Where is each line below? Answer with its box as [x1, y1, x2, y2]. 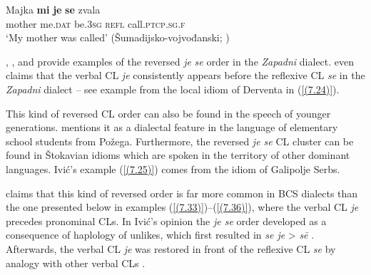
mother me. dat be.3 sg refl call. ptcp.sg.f [6, 16, 185, 31]
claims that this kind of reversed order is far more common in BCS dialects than [6, 185, 358, 200]
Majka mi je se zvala [6, 2, 101, 16]
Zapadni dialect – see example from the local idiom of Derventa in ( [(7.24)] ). [6, 81, 340, 96]
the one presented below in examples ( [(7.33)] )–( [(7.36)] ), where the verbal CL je [6, 199, 359, 214]
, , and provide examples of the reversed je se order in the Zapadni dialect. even [6, 53, 355, 68]
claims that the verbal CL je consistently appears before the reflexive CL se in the [6, 68, 365, 83]
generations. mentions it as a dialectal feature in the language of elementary [6, 120, 338, 135]
